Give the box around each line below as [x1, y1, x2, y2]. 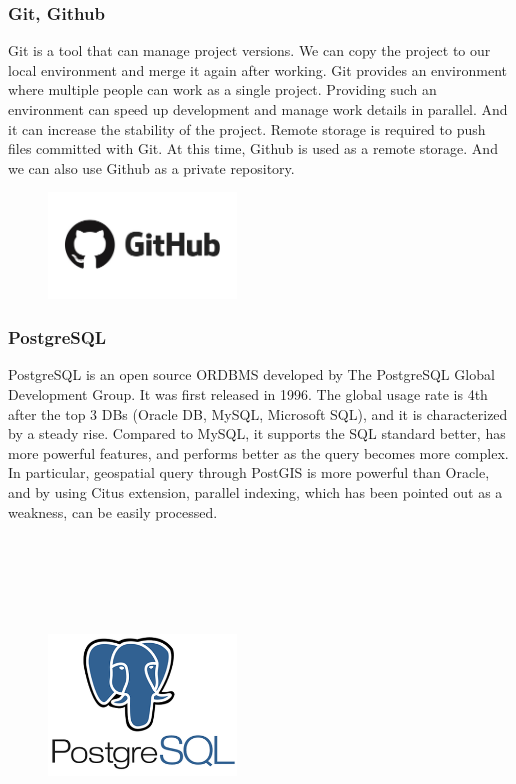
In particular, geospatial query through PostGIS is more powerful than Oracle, [8, 462, 490, 483]
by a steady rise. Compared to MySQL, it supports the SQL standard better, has [8, 423, 506, 444]
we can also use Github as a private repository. [8, 157, 295, 178]
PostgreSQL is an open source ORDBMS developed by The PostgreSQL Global [8, 364, 495, 385]
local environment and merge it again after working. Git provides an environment [8, 59, 507, 80]
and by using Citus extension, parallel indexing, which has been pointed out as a [8, 482, 503, 503]
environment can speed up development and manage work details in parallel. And [8, 99, 508, 119]
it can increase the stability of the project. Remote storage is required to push [8, 118, 486, 139]
